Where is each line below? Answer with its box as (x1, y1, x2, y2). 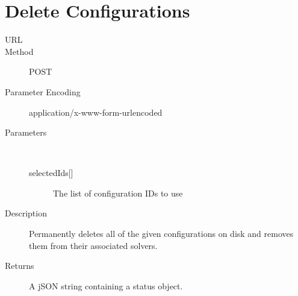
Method (5, 45, 34, 57)
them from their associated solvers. (29, 239, 158, 251)
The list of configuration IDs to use (53, 186, 183, 199)
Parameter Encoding (5, 85, 81, 98)
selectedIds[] (29, 166, 73, 179)
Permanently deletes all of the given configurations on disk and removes (29, 227, 294, 240)
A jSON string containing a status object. (29, 279, 183, 292)
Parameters (5, 126, 47, 139)
